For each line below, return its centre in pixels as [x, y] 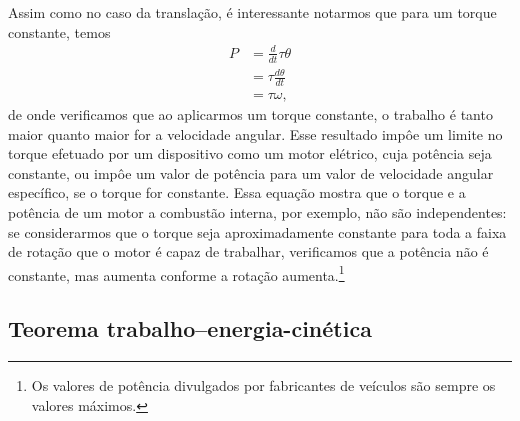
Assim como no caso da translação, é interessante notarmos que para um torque [252, 12]
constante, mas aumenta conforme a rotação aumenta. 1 [176, 273]
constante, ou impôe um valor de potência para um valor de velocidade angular [251, 172]
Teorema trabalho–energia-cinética [190, 328]
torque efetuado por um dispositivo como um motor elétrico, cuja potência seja [250, 153]
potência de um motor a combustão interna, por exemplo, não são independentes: [257, 211]
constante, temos [59, 31]
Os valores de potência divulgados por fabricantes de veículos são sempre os [263, 385]
